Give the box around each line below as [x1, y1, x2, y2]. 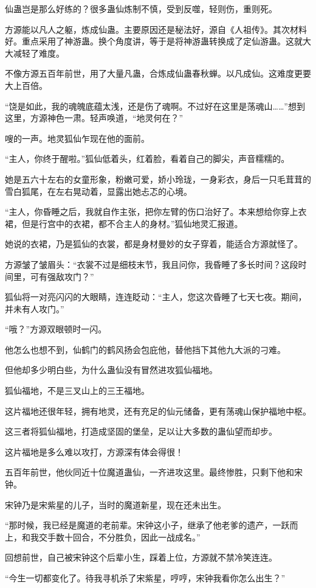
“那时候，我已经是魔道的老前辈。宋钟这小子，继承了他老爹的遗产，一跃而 [5, 519, 298, 531]
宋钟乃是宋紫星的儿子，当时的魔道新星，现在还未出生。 [5, 498, 226, 511]
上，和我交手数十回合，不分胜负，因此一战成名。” [5, 530, 201, 543]
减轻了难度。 [13, 46, 64, 59]
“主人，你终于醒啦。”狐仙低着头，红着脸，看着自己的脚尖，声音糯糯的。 [5, 152, 290, 165]
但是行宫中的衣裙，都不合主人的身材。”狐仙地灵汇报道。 [21, 217, 243, 229]
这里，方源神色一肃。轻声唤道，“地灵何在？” [5, 111, 184, 124]
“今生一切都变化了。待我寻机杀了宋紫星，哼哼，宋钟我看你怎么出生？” [5, 572, 286, 584]
